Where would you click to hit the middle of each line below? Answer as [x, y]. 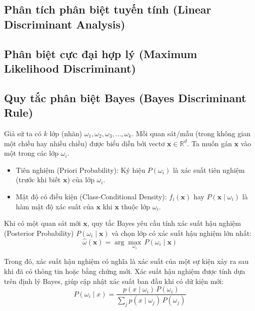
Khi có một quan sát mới [42, 223]
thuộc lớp [136, 206]
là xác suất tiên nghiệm [209, 170]
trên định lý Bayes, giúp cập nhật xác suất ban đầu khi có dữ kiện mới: [114, 281]
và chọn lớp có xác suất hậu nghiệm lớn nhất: [181, 233]
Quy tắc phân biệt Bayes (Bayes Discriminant [125, 97]
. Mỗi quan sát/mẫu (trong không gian [191, 133]
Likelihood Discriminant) [70, 68]
